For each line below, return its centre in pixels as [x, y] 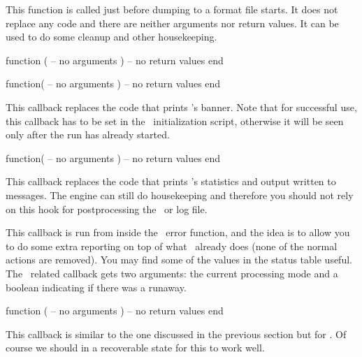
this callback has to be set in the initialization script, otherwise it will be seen [175, 121]
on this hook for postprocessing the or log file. [107, 209]
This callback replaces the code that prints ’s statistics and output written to [171, 181]
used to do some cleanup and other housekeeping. [111, 37]
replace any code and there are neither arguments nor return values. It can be [172, 23]
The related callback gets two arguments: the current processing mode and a [172, 273]
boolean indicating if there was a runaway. [96, 287]
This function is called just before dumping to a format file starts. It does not [172, 9]
